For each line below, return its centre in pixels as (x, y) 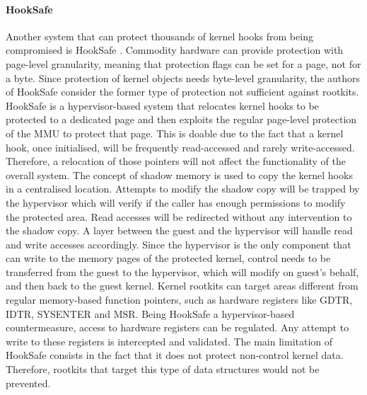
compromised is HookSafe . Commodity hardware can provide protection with (175, 50)
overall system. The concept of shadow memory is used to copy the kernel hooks (179, 174)
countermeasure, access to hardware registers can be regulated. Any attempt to (177, 327)
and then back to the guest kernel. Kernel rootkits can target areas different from (182, 286)
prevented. (28, 383)
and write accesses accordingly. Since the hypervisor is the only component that (179, 244)
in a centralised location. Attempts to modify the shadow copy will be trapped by (183, 189)
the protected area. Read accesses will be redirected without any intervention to (179, 216)
